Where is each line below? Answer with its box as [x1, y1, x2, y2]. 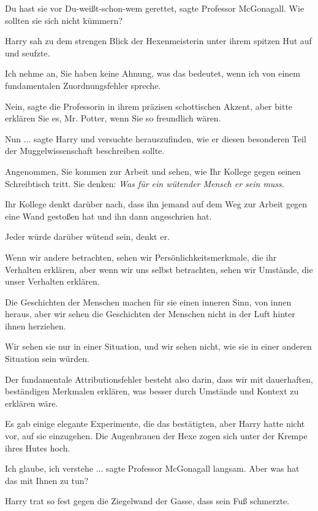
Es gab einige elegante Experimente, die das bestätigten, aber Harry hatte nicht [5, 417, 305, 430]
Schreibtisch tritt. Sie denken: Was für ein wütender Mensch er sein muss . [5, 177, 284, 190]
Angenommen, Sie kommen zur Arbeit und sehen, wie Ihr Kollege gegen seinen [5, 164, 301, 177]
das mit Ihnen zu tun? [5, 474, 89, 486]
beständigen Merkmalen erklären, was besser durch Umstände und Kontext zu [5, 385, 299, 398]
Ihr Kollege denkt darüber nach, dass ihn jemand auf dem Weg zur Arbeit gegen [5, 198, 308, 210]
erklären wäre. [5, 396, 58, 409]
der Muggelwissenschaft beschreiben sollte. [5, 144, 165, 157]
